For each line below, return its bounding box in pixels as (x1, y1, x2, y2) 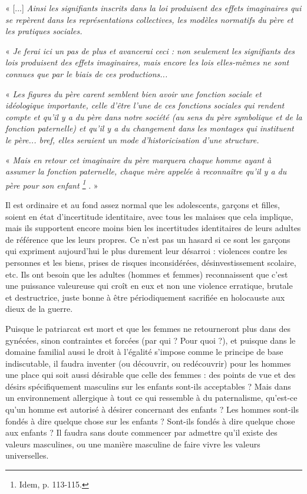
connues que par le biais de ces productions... (5, 67, 168, 80)
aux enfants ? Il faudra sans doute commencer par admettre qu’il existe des (5, 426, 278, 439)
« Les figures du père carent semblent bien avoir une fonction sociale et (5, 87, 262, 100)
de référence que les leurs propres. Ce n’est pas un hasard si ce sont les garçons (5, 233, 291, 245)
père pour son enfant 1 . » (5, 177, 98, 191)
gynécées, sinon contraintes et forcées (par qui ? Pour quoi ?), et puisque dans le (5, 334, 296, 346)
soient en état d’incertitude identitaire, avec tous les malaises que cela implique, (5, 210, 293, 222)
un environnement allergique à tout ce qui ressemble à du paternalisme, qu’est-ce (5, 391, 298, 404)
